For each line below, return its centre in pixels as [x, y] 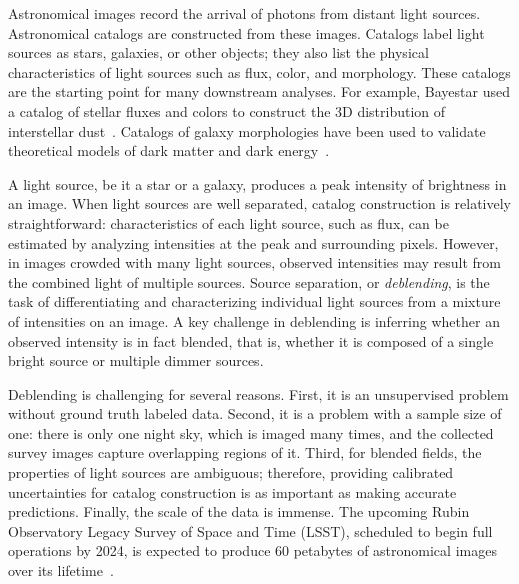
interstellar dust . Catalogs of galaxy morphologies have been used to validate [247, 130]
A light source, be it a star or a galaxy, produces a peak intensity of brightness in [257, 183]
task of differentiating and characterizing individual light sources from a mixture [254, 301]
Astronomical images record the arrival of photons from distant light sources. [244, 13]
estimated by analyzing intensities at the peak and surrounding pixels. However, [253, 242]
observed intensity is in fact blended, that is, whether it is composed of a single [251, 340]
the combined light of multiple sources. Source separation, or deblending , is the [249, 281]
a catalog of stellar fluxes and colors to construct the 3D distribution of [227, 110]
